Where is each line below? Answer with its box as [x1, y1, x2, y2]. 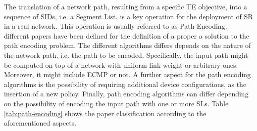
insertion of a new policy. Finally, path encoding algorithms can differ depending [4, 88, 249, 99]
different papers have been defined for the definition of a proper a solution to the [4, 30, 250, 41]
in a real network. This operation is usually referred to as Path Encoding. [4, 21, 227, 31]
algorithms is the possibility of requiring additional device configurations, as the [4, 79, 247, 89]
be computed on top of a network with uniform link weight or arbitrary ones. [4, 59, 238, 70]
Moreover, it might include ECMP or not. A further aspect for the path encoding [4, 69, 251, 80]
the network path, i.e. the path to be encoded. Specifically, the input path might [4, 49, 248, 60]
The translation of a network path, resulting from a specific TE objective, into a [4, 1, 247, 11]
